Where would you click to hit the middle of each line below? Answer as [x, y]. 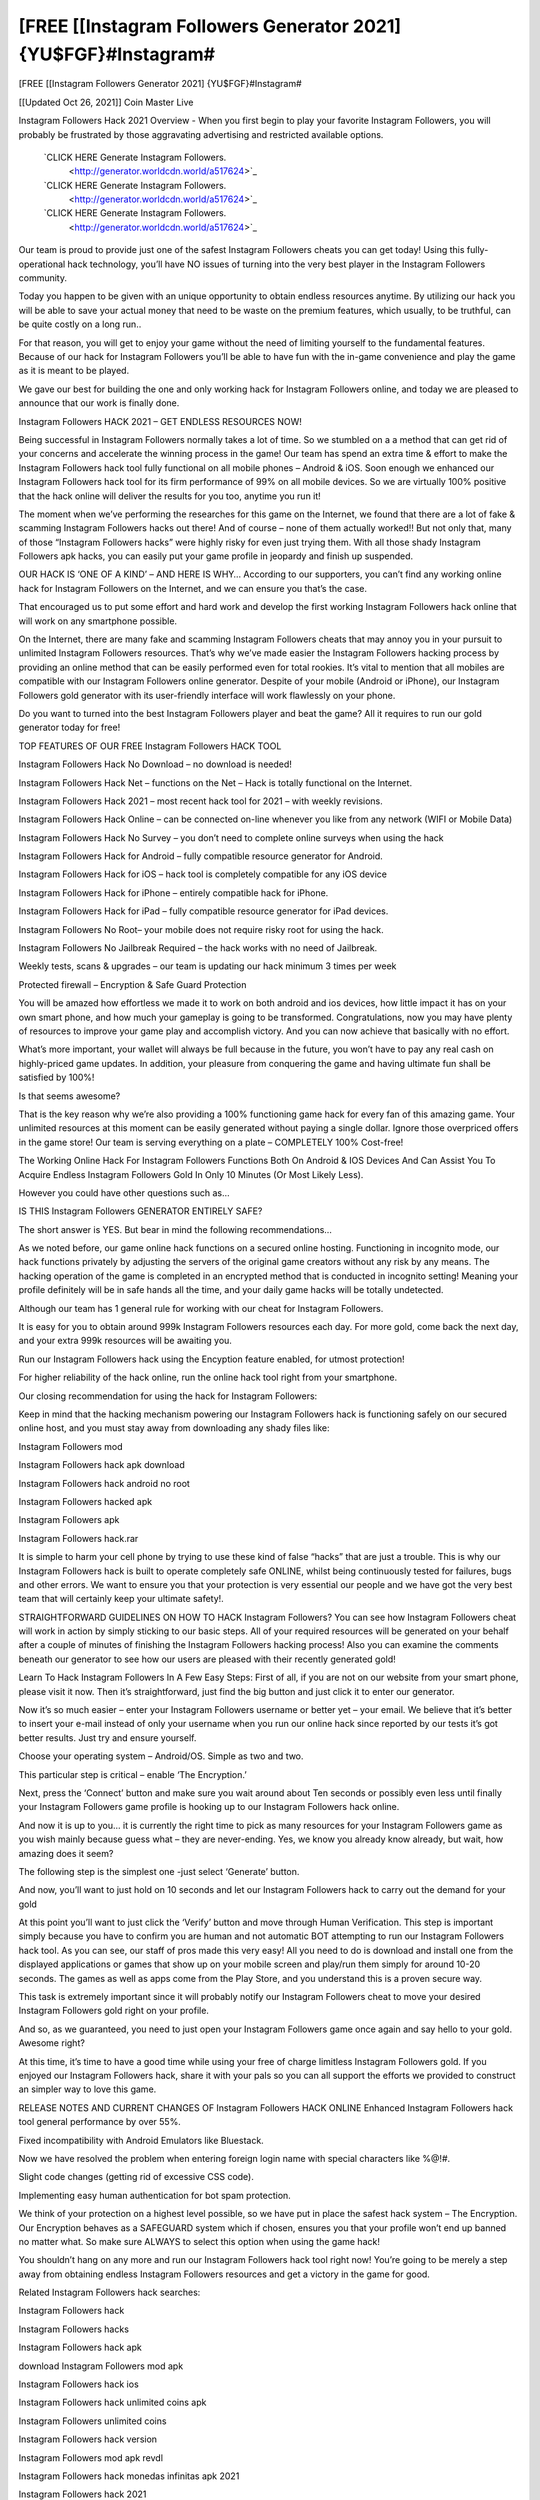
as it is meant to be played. [74, 371]
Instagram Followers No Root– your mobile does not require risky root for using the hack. [201, 929]
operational [42, 264]
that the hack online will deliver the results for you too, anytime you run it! [170, 496]
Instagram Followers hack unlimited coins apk [112, 2402]
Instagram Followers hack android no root [104, 1483]
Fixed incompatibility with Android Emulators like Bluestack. [141, 2140]
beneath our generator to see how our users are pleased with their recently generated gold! [207, 1659]
